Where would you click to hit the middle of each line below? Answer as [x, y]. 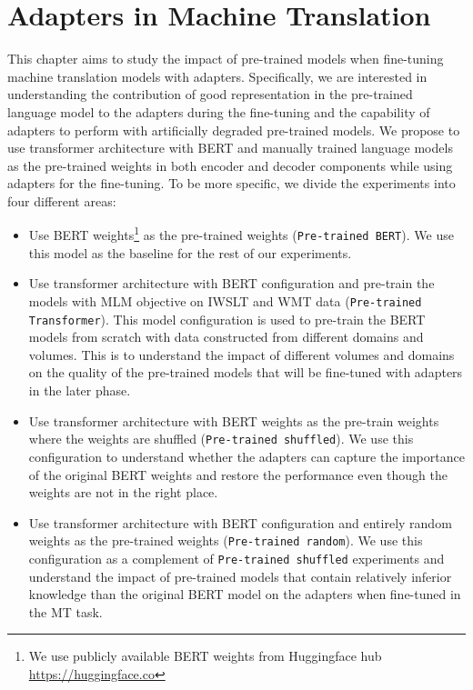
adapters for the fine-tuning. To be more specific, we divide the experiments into [231, 183]
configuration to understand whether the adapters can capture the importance [247, 456]
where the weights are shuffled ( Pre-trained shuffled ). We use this [221, 439]
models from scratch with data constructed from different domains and [226, 337]
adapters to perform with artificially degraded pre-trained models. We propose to [234, 130]
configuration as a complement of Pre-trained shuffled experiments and [236, 558]
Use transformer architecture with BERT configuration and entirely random [240, 522]
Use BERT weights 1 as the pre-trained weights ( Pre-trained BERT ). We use [241, 234]
